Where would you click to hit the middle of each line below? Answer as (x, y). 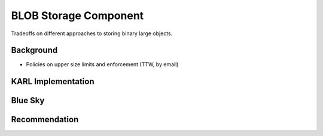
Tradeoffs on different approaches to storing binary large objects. (92, 33)
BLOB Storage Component (77, 16)
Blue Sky (28, 101)
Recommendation (45, 120)
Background (34, 50)
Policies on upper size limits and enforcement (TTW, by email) (102, 64)
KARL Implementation (53, 81)
